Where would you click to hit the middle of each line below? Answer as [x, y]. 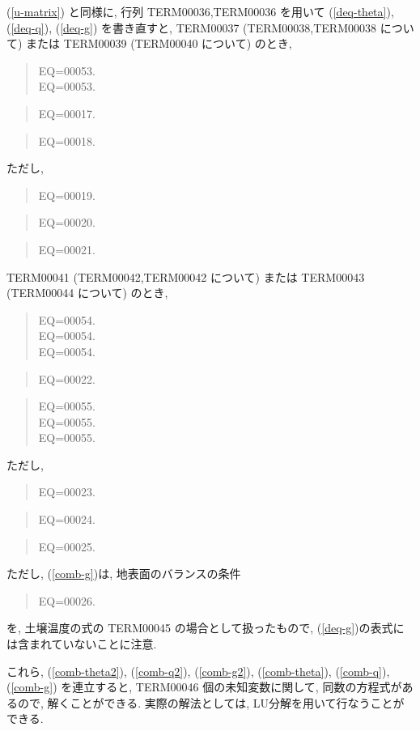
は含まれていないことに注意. [82, 644]
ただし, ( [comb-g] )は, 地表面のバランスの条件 [124, 574]
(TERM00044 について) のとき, [87, 293]
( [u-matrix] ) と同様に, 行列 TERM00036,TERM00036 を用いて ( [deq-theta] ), [200, 11]
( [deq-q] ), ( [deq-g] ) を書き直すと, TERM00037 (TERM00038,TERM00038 [191, 27]
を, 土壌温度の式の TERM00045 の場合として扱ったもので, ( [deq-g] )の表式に [206, 628]
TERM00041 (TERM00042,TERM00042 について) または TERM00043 [186, 276]
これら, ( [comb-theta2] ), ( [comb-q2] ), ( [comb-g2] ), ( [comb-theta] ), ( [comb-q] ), [198, 671]
